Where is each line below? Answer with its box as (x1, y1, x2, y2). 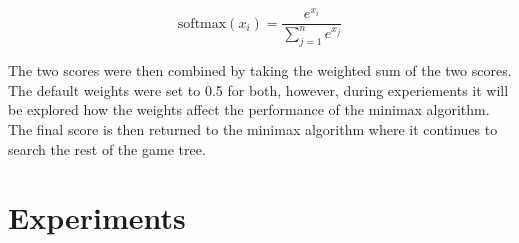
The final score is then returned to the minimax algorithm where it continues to (8, 119, 498, 140)
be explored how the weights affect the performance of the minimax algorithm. (8, 99, 490, 120)
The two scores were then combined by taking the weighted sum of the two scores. (8, 60, 512, 81)
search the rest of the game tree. (8, 138, 206, 159)
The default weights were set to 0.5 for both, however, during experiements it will (8, 79, 509, 100)
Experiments (8, 197, 186, 238)
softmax (177, 16, 227, 31)
